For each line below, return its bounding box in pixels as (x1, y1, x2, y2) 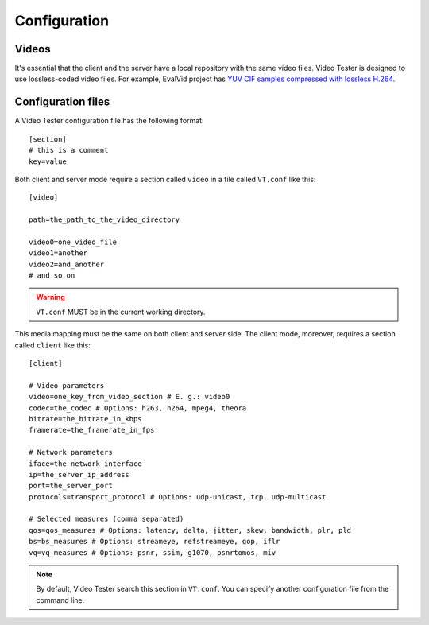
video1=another (29, 249, 88, 258)
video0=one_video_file (29, 237, 118, 247)
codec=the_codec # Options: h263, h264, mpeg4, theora (29, 403, 247, 413)
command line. (36, 595, 85, 604)
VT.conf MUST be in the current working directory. (36, 307, 206, 316)
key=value (29, 157, 67, 166)
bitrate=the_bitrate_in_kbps (29, 414, 142, 423)
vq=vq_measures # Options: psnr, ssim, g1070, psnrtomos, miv (29, 548, 276, 557)
